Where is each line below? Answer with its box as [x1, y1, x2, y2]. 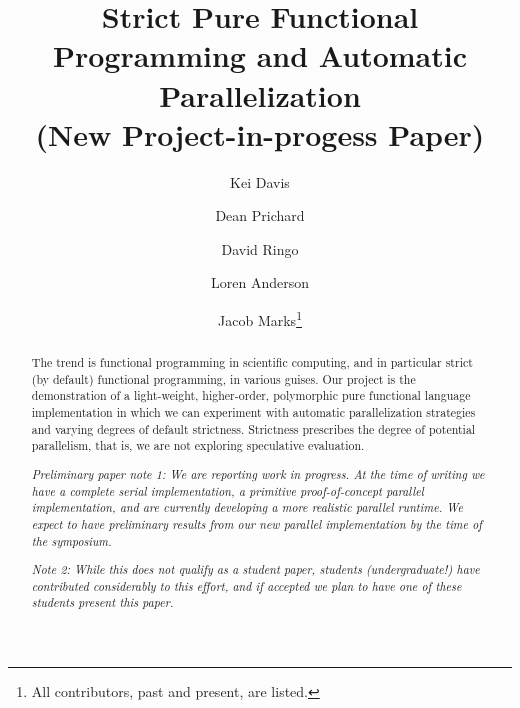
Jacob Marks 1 [218, 307, 302, 330]
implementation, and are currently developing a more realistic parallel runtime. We [31, 499, 463, 516]
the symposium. [31, 532, 112, 549]
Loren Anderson [211, 272, 309, 293]
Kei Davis [230, 171, 290, 192]
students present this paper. [31, 594, 174, 611]
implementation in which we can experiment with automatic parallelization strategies [31, 404, 476, 421]
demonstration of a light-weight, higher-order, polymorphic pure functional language [31, 387, 471, 404]
